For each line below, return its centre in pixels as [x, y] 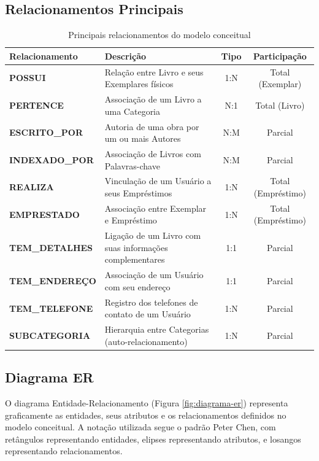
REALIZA [32, 187]
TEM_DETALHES [51, 247]
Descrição [125, 56]
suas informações [136, 247]
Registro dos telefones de [151, 302]
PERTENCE [37, 105]
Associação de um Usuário [154, 275]
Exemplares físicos [139, 84]
